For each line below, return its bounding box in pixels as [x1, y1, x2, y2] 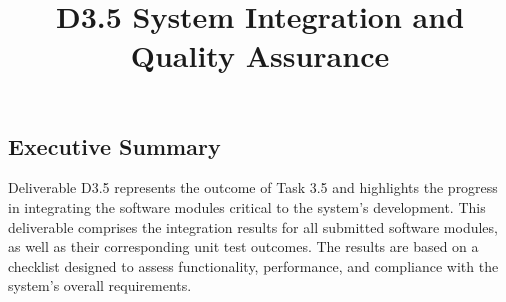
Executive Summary [8, 130, 221, 161]
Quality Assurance [130, 35, 390, 76]
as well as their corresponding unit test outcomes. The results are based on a [8, 236, 479, 257]
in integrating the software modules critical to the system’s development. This [8, 196, 486, 217]
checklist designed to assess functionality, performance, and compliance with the [8, 255, 499, 276]
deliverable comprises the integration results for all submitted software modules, [8, 216, 498, 237]
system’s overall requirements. [8, 275, 192, 296]
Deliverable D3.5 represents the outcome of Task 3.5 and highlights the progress [8, 177, 498, 198]
